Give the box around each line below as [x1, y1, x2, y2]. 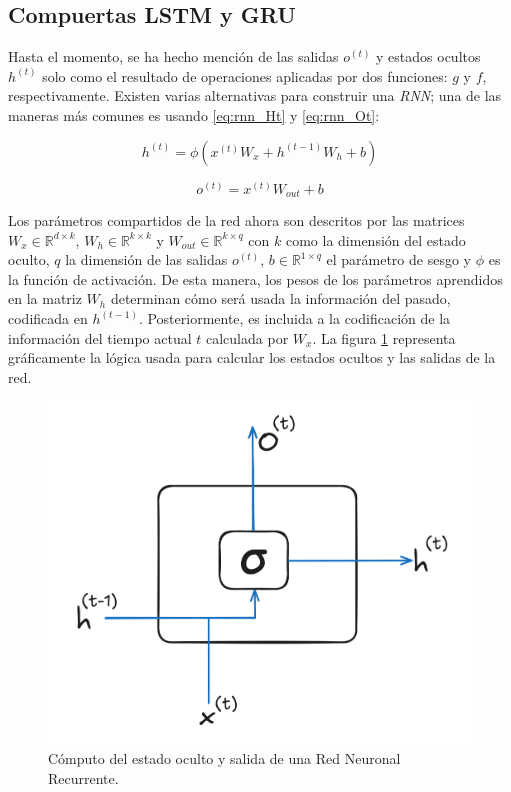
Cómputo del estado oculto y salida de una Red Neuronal [48, 748, 401, 769]
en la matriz [8, 288, 82, 309]
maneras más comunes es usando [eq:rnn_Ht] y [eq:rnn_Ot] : [8, 104, 380, 125]
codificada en [8, 308, 88, 329]
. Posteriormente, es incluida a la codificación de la [138, 308, 451, 329]
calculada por [206, 327, 289, 348]
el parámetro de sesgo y [326, 249, 471, 270]
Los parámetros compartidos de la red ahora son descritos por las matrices [8, 210, 465, 231]
